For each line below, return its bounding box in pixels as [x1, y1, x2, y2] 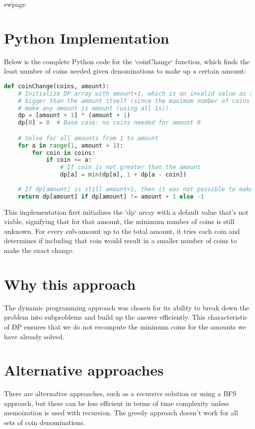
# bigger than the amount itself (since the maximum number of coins [18, 97, 250, 104]
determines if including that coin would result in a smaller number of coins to [4, 235, 237, 246]
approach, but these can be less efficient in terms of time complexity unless [4, 398, 229, 408]
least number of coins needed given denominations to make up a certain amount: [4, 66, 246, 76]
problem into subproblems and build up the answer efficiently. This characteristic [4, 312, 248, 322]
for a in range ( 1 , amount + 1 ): [18, 142, 124, 149]
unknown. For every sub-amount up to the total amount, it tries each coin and [4, 226, 240, 236]
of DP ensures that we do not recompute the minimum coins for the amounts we [4, 321, 246, 331]
